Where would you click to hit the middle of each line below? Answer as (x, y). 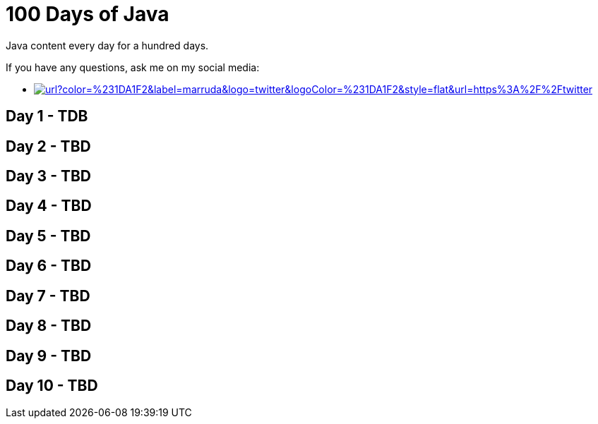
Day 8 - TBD (49, 326)
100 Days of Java (88, 14)
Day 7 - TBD (48, 296)
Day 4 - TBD (49, 206)
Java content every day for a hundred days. (107, 45)
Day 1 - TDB (47, 116)
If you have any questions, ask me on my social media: (133, 67)
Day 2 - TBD (48, 146)
